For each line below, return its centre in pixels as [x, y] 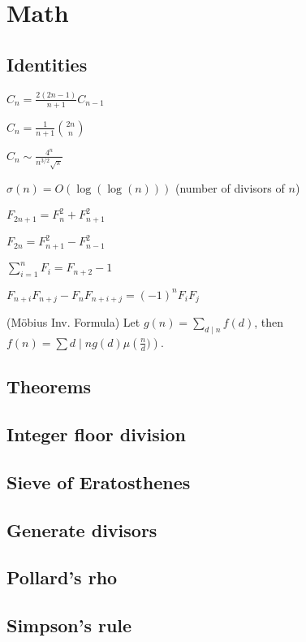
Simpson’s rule [69, 625]
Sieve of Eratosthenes [99, 481]
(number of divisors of [230, 188]
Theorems [49, 386]
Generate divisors [82, 529]
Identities [47, 64]
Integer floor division [97, 434]
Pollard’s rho [62, 577]
